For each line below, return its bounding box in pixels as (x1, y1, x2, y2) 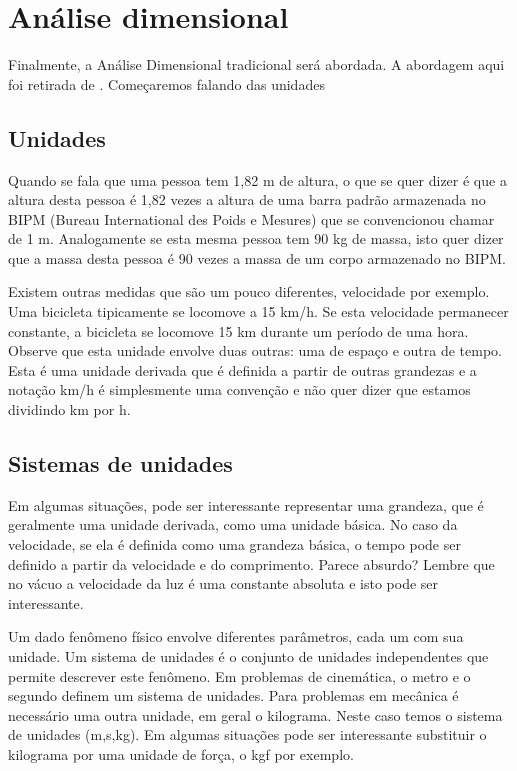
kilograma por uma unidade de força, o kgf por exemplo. (8, 743, 354, 764)
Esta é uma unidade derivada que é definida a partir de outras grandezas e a (8, 359, 477, 380)
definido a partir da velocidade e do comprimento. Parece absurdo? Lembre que (8, 553, 495, 574)
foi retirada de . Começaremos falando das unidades (8, 73, 325, 94)
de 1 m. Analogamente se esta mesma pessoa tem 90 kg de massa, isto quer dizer (8, 228, 504, 249)
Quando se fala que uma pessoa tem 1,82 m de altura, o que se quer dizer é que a (8, 169, 507, 190)
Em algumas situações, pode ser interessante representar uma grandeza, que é (8, 494, 484, 515)
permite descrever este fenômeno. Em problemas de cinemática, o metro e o (8, 665, 471, 686)
